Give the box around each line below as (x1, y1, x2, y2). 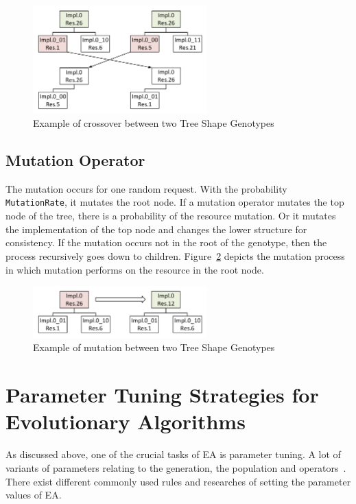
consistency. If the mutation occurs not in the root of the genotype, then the (5, 235, 327, 250)
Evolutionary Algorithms (5, 407, 246, 435)
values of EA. (5, 488, 62, 502)
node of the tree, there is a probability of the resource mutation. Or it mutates (5, 208, 336, 223)
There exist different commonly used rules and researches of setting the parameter (5, 474, 351, 488)
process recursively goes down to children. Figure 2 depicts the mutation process (5, 248, 345, 263)
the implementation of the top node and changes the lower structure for (5, 221, 307, 236)
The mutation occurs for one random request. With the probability (5, 181, 287, 195)
